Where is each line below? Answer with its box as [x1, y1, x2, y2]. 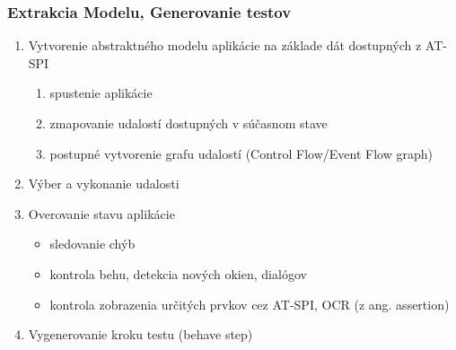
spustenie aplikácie [49, 83, 153, 102]
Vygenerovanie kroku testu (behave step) [28, 325, 253, 344]
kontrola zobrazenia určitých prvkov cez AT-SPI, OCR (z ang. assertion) [49, 294, 450, 313]
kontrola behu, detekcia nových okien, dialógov [49, 264, 307, 283]
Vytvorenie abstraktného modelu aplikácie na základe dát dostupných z [28, 36, 422, 55]
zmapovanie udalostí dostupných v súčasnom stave [49, 114, 328, 132]
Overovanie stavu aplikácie [28, 204, 175, 223]
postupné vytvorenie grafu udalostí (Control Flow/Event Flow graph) [49, 144, 433, 162]
